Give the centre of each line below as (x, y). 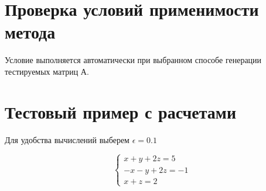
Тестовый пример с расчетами (121, 111)
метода (30, 32)
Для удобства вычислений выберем (67, 139)
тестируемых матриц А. (47, 71)
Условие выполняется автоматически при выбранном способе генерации (133, 60)
